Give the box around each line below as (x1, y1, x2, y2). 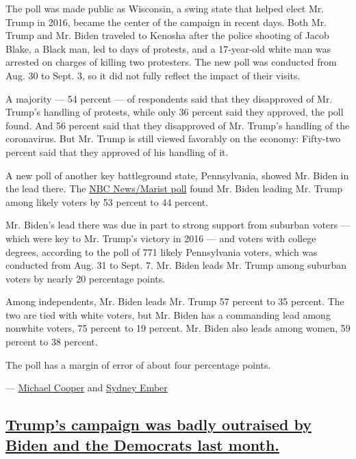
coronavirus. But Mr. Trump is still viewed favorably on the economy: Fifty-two (5, 131, 341, 146)
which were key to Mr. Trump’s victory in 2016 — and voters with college (5, 231, 316, 245)
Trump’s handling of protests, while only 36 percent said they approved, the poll (5, 105, 344, 119)
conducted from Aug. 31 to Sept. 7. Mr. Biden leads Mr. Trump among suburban (5, 258, 346, 272)
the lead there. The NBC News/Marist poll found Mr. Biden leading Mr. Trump (5, 181, 343, 196)
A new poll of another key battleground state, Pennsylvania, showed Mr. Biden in (5, 168, 349, 182)
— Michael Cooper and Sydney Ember (5, 380, 168, 395)
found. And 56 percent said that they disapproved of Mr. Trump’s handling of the (5, 118, 350, 132)
